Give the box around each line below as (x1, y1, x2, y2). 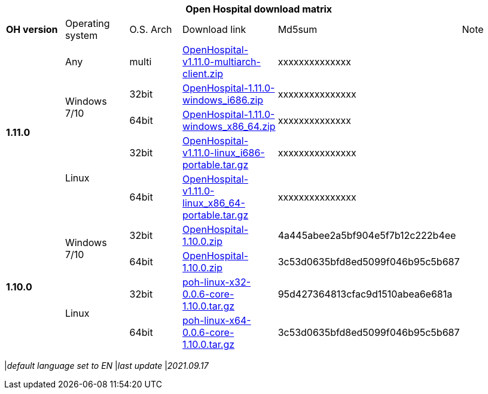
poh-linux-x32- (182, 276, 251, 288)
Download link (182, 23, 246, 35)
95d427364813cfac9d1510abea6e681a (277, 288, 453, 300)
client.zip (182, 68, 224, 80)
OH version (6, 23, 58, 35)
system (65, 29, 98, 41)
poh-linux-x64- (182, 314, 251, 326)
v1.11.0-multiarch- (182, 56, 261, 68)
